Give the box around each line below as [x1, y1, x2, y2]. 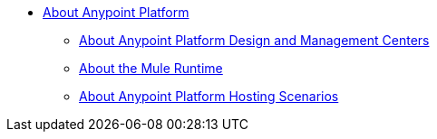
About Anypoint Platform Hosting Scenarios [79, 88, 339, 104]
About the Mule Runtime [79, 60, 223, 76]
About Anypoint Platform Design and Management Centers [79, 32, 430, 48]
